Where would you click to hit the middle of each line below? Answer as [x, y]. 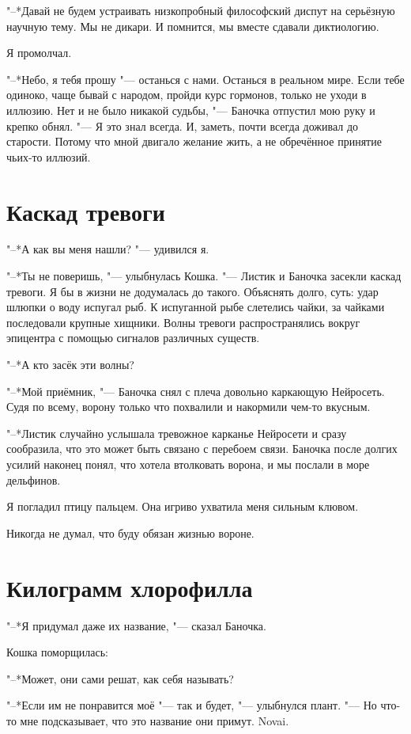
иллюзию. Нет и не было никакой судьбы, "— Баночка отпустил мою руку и [191, 110]
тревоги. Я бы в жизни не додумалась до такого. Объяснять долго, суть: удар [192, 291]
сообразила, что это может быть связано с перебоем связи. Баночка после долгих [202, 449]
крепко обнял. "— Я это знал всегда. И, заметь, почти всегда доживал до [183, 126]
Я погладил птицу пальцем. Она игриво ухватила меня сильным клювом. [183, 506]
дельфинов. [34, 479]
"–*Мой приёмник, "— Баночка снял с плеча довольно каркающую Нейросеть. [196, 391]
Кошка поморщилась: [57, 652]
